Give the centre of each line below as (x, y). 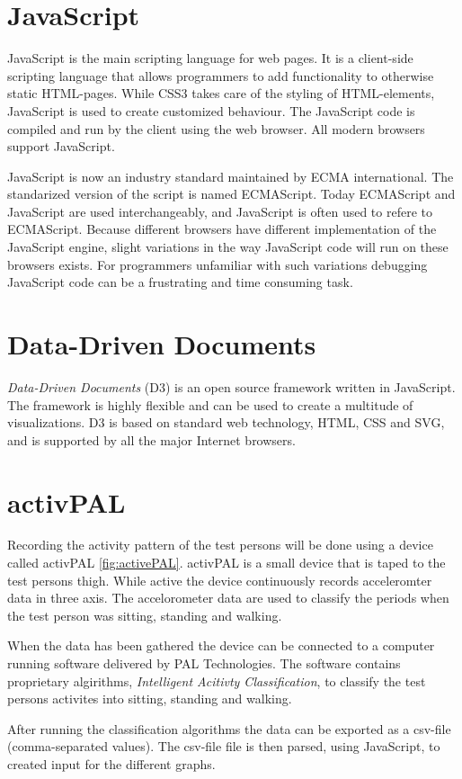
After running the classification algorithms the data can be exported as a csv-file (229, 728)
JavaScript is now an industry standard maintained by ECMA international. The (231, 176)
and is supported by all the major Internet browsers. (151, 439)
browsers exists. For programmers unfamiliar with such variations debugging (218, 264)
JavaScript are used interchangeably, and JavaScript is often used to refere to (220, 211)
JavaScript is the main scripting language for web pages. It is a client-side (210, 58)
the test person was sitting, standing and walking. (145, 615)
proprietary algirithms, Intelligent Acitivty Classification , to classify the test (217, 681)
